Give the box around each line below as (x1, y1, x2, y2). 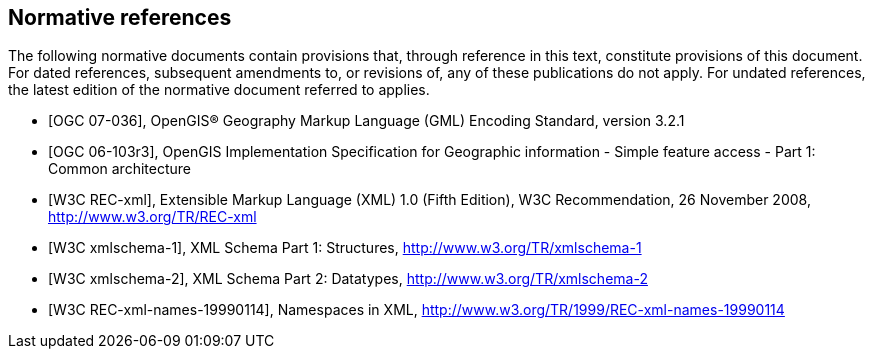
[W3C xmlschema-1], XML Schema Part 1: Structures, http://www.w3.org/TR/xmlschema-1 (48, 239, 642, 257)
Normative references (8, 5, 232, 30)
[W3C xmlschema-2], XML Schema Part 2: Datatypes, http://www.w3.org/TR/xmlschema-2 (48, 270, 648, 288)
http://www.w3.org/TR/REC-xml (48, 208, 257, 226)
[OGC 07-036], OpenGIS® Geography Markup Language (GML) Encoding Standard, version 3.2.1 (48, 112, 685, 130)
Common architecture (48, 160, 191, 178)
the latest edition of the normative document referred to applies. (8, 81, 430, 99)
